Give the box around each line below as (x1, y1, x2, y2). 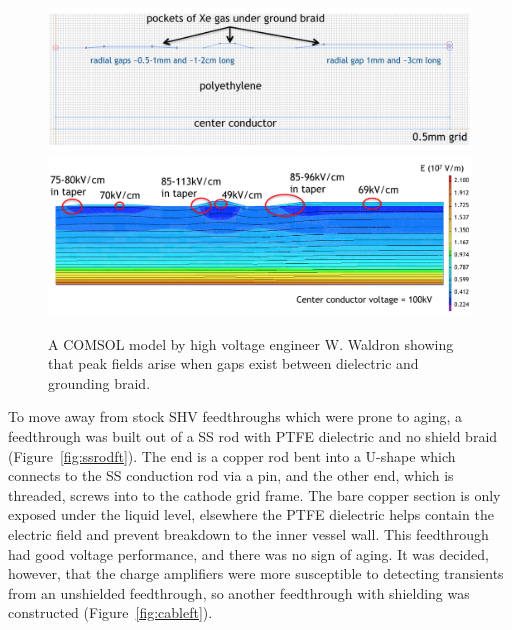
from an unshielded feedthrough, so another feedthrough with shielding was (8, 582, 470, 603)
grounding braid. (48, 372, 151, 393)
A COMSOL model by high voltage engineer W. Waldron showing (48, 333, 454, 354)
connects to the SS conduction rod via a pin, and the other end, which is (8, 465, 454, 486)
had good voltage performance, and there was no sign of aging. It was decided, (8, 543, 490, 564)
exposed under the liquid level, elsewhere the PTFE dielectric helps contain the (8, 504, 494, 525)
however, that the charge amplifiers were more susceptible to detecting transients (8, 563, 504, 584)
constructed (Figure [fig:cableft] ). (8, 602, 213, 623)
